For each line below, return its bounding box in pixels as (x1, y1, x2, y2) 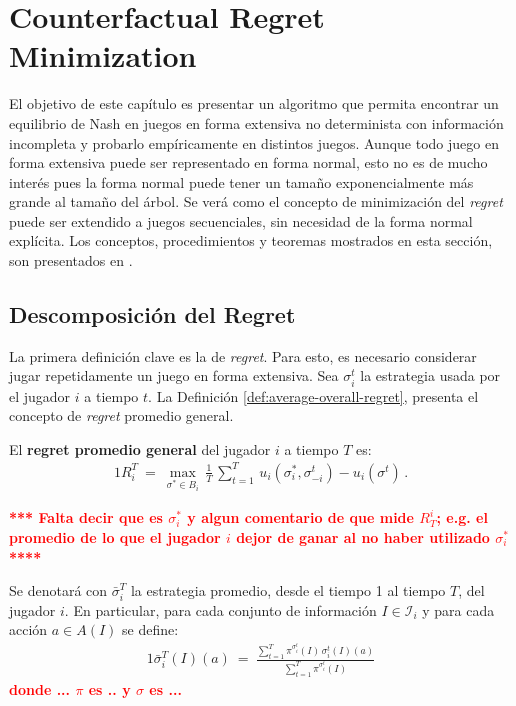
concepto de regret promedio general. (9, 405, 234, 426)
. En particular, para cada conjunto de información (64, 599, 377, 620)
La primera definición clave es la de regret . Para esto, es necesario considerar (9, 345, 477, 366)
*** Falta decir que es (9, 507, 163, 528)
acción (9, 619, 48, 640)
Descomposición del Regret (9, 299, 296, 330)
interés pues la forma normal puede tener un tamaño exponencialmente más (9, 171, 474, 192)
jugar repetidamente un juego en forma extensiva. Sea (9, 365, 339, 386)
